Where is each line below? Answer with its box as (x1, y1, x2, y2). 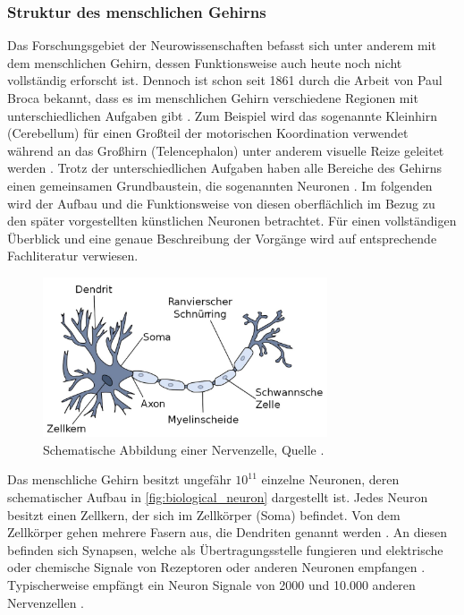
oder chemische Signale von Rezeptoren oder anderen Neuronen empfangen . (7, 558, 426, 577)
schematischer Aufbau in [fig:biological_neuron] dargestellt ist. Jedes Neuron (7, 487, 428, 506)
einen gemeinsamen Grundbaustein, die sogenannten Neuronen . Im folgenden (7, 175, 433, 194)
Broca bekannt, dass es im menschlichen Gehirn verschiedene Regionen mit (7, 89, 418, 107)
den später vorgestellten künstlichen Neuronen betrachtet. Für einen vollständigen (7, 211, 457, 230)
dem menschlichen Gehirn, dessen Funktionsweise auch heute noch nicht (7, 53, 402, 72)
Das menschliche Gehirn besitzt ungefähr (7, 470, 232, 489)
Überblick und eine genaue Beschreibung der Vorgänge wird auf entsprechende (7, 228, 437, 247)
